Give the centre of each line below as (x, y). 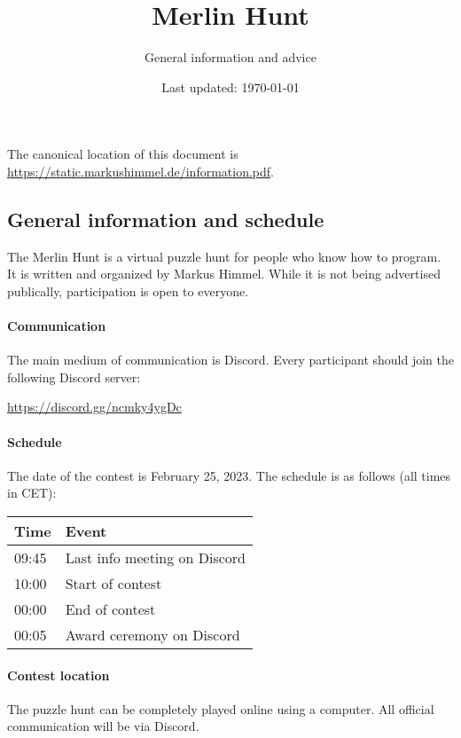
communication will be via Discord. (103, 726)
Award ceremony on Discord (152, 635)
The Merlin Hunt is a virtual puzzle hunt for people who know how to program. (224, 256)
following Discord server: (74, 377)
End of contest (110, 609)
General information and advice (230, 57)
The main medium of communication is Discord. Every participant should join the (230, 360)
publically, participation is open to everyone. (128, 290)
